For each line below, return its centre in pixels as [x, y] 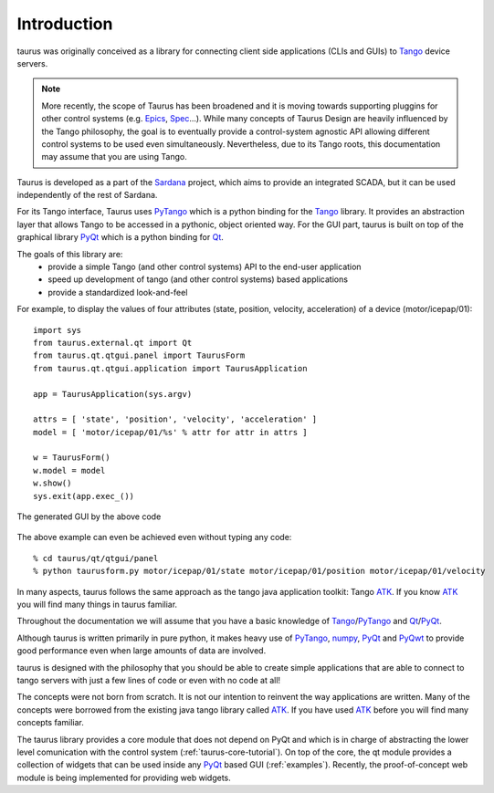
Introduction [65, 24]
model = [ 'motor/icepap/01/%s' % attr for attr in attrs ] [170, 432]
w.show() [53, 483]
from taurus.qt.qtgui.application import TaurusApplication [170, 368]
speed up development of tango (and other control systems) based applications [198, 279]
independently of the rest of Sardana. [87, 195]
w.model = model [69, 470]
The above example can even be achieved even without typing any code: [154, 537]
